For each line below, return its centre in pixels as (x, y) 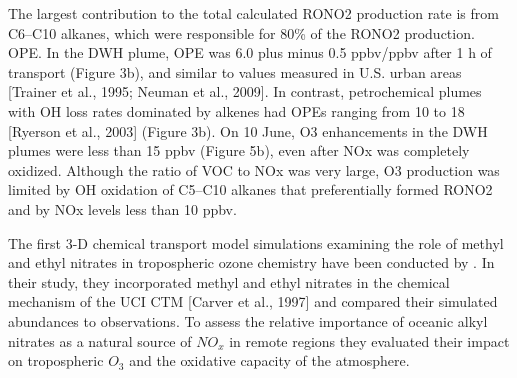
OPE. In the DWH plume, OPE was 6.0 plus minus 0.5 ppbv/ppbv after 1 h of (250, 52)
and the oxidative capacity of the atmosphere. (269, 360)
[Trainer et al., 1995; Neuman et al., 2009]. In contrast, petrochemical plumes (245, 91)
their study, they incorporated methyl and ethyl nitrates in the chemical (229, 281)
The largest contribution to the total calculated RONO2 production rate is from (253, 13)
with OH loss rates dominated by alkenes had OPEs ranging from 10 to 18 (236, 110)
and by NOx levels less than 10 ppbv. (122, 208)
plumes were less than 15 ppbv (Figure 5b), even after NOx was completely (239, 150)
